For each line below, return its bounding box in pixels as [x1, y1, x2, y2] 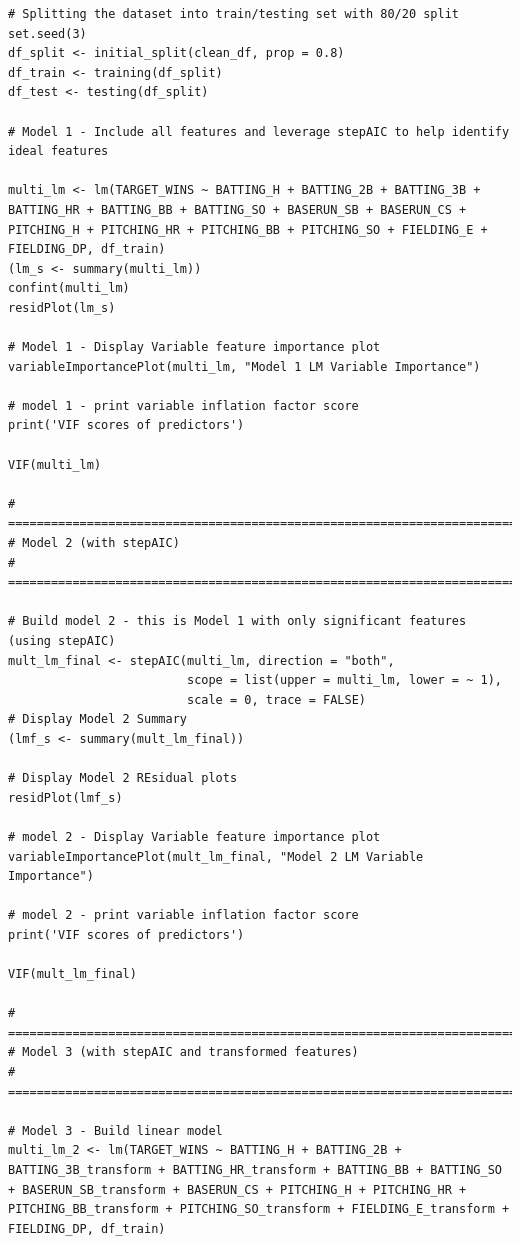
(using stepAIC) [8, 634, 116, 648]
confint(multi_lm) [8, 281, 130, 296]
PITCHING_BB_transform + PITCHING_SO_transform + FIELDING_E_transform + [8, 1202, 510, 1217]
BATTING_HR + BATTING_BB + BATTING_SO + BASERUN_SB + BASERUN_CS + [8, 202, 467, 217]
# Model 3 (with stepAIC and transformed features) [8, 1045, 359, 1060]
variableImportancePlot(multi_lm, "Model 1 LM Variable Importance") [8, 359, 481, 374]
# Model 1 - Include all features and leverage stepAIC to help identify [8, 124, 510, 139]
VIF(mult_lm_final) [8, 967, 137, 982]
